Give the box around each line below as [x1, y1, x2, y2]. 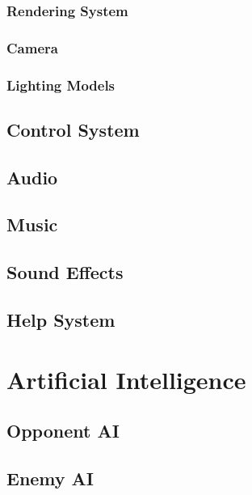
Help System [6, 307, 115, 332]
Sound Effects [6, 260, 124, 285]
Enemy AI [6, 465, 94, 490]
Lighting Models [6, 74, 115, 95]
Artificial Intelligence [6, 362, 246, 396]
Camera [6, 37, 58, 57]
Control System [6, 116, 140, 142]
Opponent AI [6, 418, 120, 443]
